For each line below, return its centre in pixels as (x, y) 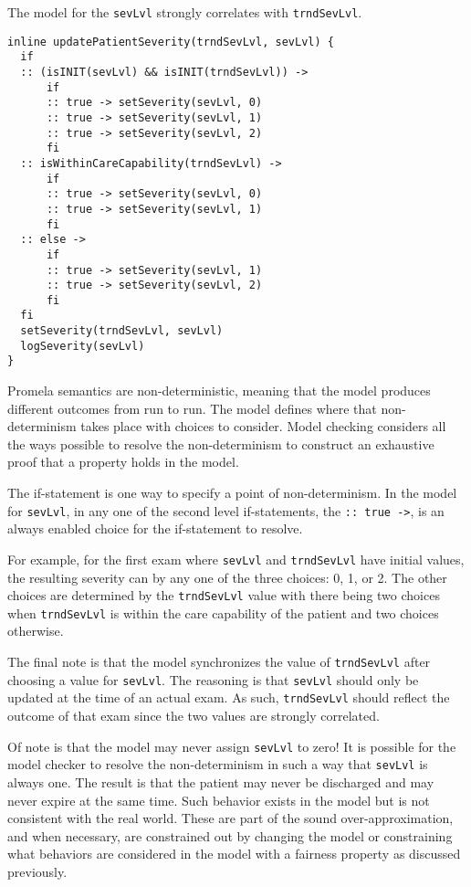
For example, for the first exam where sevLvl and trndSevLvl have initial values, (236, 559)
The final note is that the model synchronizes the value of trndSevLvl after (219, 662)
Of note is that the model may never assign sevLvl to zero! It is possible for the (232, 746)
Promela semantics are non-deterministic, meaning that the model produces (219, 391)
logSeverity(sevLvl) (83, 346)
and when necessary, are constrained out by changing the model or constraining (230, 835)
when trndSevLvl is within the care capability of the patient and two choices (223, 612)
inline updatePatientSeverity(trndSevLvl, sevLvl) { (171, 42)
